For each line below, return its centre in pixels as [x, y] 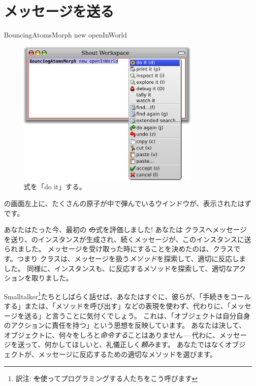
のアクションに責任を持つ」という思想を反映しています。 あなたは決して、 [125, 325]
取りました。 [52, 278]
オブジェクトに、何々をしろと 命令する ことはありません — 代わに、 [112, 334]
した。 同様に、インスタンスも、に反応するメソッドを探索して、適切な [118, 268]
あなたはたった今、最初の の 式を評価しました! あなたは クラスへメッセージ [126, 229]
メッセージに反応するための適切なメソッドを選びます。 [128, 354]
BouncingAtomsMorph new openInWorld [65, 35]
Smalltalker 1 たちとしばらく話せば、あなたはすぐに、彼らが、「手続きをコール [128, 295]
